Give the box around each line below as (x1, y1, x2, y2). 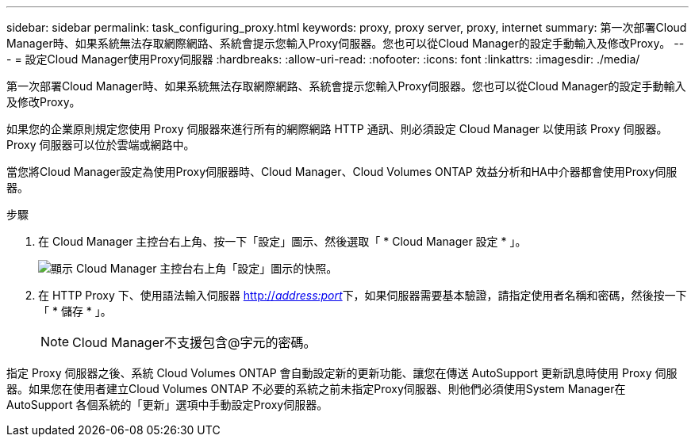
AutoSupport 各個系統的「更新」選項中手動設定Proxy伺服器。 (6, 398, 328, 411)
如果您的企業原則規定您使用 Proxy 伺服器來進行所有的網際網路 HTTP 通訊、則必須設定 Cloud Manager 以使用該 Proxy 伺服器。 (6, 122, 668, 136)
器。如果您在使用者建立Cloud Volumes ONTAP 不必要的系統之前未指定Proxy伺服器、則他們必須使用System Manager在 (6, 382, 626, 395)
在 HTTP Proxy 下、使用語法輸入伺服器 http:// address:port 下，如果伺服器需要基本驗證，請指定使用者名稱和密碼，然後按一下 (38, 288, 687, 302)
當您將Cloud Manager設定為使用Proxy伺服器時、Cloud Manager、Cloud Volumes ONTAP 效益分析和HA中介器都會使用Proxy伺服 (6, 165, 678, 178)
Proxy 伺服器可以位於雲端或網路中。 (6, 138, 195, 151)
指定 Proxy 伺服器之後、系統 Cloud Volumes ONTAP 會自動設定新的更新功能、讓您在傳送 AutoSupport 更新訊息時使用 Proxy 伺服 (6, 366, 678, 380)
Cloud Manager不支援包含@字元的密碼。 (72, 334, 317, 350)
